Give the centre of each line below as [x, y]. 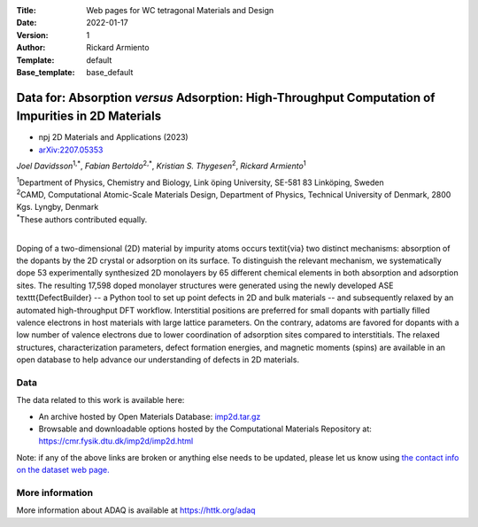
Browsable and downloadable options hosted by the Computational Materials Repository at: [205, 429]
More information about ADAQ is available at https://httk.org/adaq [136, 510]
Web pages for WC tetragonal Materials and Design [180, 10]
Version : [32, 35]
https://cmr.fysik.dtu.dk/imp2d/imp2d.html [116, 441]
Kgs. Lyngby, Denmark [58, 207]
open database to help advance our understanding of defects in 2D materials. [158, 360]
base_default [110, 72]
